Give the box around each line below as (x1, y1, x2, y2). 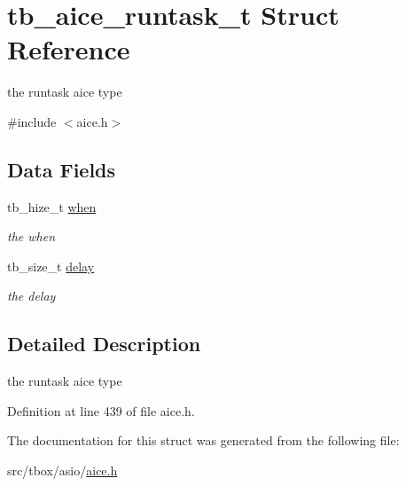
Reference (7, 31, 130, 67)
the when (7, 227, 56, 246)
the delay (7, 286, 56, 305)
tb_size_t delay (7, 256, 95, 275)
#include (7, 112, 57, 130)
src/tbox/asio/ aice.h (7, 461, 118, 480)
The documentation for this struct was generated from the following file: (7, 431, 400, 450)
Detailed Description (7, 330, 201, 357)
